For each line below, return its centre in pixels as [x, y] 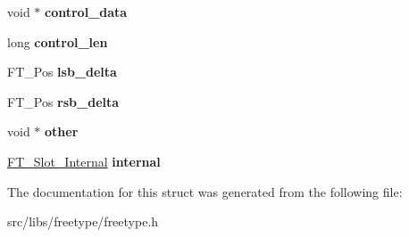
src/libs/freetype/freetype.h [83, 221]
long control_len [58, 41]
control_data [86, 12]
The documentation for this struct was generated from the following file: [205, 191]
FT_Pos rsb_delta [63, 101]
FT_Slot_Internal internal [84, 161]
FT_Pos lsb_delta [62, 72]
